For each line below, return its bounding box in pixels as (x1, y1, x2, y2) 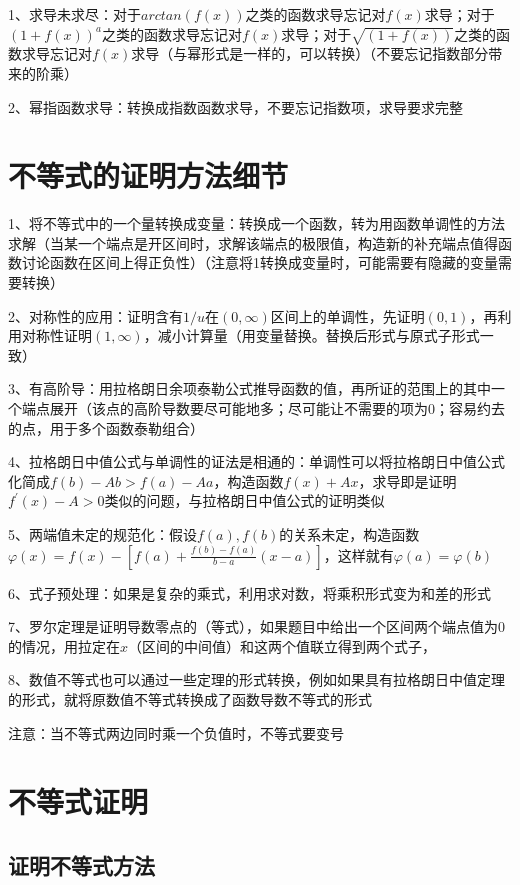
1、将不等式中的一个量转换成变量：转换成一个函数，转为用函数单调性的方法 (8, 213, 505, 234)
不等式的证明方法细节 (8, 155, 289, 196)
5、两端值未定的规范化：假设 (8, 523, 197, 544)
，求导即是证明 (358, 470, 457, 491)
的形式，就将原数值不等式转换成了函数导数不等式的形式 (8, 688, 372, 709)
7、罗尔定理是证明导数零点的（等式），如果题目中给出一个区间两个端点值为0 (8, 616, 505, 637)
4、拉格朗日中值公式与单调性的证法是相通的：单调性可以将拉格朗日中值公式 (8, 451, 505, 472)
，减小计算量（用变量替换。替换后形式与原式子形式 (143, 325, 480, 346)
